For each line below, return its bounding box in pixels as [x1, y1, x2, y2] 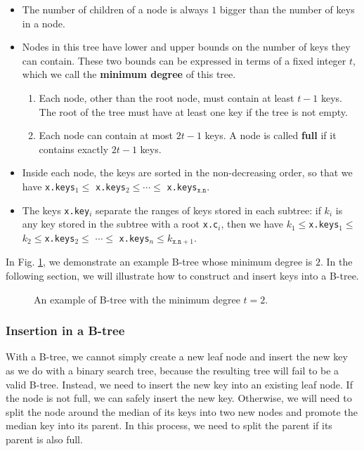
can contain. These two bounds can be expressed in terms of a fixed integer [22, 53, 346, 67]
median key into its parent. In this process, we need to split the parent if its [6, 418, 332, 433]
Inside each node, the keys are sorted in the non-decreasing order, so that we [22, 165, 353, 180]
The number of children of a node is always [22, 2, 209, 16]
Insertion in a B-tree [6, 322, 125, 339]
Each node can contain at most [39, 128, 174, 143]
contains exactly [39, 141, 109, 156]
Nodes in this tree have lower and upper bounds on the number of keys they [22, 39, 351, 54]
